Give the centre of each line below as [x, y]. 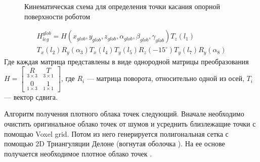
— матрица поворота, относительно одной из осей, [165, 78]
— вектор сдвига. [31, 96]
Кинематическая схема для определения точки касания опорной [122, 6]
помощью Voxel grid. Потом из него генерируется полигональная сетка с [116, 133]
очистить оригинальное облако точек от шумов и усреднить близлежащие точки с [130, 123]
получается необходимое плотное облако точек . [78, 153]
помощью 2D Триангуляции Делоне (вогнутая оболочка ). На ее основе [115, 144]
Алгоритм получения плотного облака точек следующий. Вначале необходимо [124, 114]
